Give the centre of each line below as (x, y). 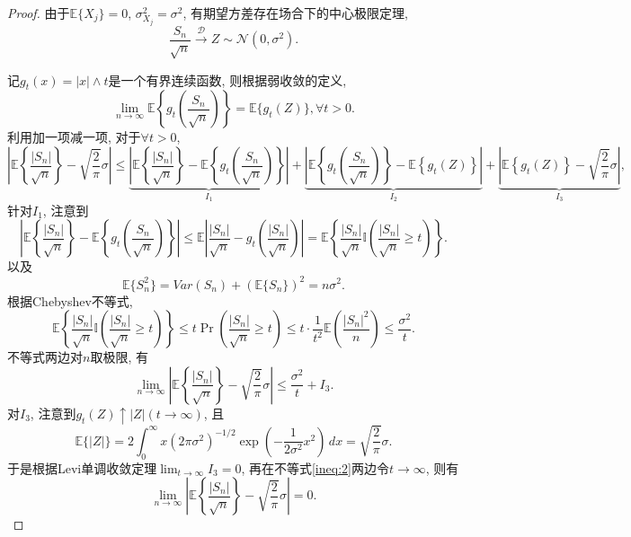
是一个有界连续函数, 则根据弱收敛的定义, (227, 79)
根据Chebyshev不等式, (70, 300)
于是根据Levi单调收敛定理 (82, 467)
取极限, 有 (119, 357)
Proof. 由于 (39, 13)
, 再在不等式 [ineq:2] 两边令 (315, 467)
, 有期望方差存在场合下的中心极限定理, (295, 13)
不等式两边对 (45, 357)
